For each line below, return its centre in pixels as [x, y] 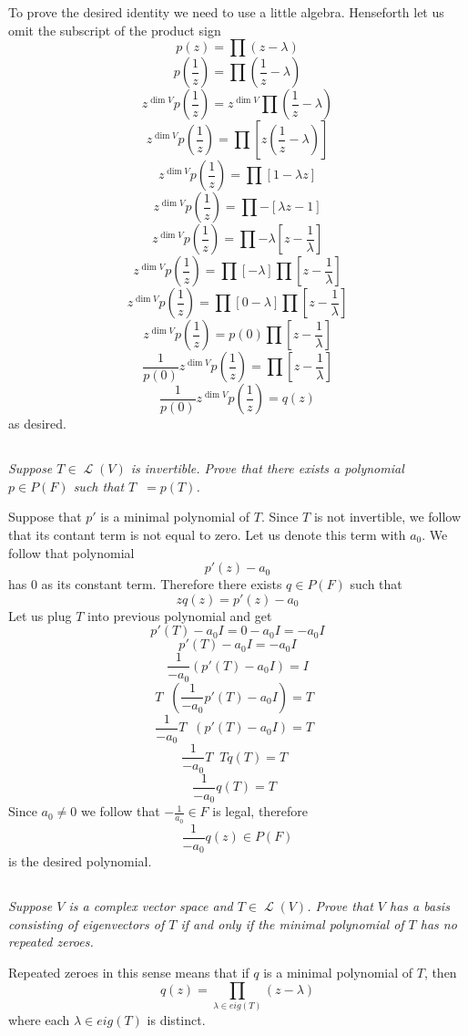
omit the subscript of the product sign [115, 30]
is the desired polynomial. [80, 861]
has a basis [420, 906]
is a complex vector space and [151, 906]
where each [39, 1019]
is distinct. [176, 1019]
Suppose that [45, 517]
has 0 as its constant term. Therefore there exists [145, 584]
